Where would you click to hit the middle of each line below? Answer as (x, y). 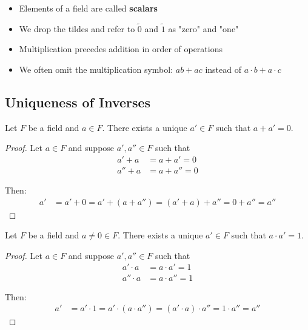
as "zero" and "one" (203, 28)
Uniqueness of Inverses (78, 102)
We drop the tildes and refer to (77, 28)
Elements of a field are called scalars (88, 8)
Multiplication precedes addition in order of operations (121, 49)
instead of (223, 69)
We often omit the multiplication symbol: (96, 69)
